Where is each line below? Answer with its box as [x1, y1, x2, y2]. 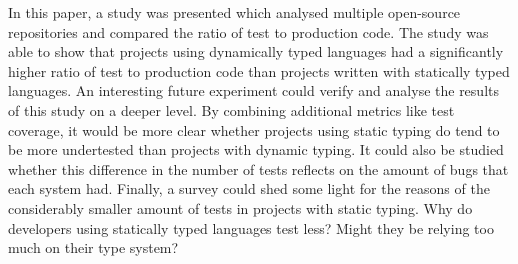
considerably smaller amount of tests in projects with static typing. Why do [8, 197, 473, 218]
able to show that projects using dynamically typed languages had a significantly [8, 41, 504, 62]
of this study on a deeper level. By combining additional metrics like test [8, 99, 455, 120]
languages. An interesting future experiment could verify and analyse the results [8, 80, 499, 101]
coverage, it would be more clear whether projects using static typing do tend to [8, 119, 500, 140]
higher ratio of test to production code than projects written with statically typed [8, 60, 510, 81]
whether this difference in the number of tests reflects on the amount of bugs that [8, 158, 509, 179]
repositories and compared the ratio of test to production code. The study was [8, 21, 489, 42]
